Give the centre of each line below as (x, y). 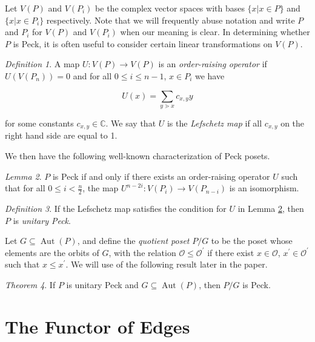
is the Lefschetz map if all (214, 123)
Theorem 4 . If (30, 284)
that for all (25, 188)
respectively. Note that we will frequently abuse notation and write (171, 20)
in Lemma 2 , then (271, 209)
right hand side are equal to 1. (61, 135)
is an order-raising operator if (213, 64)
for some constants (39, 123)
